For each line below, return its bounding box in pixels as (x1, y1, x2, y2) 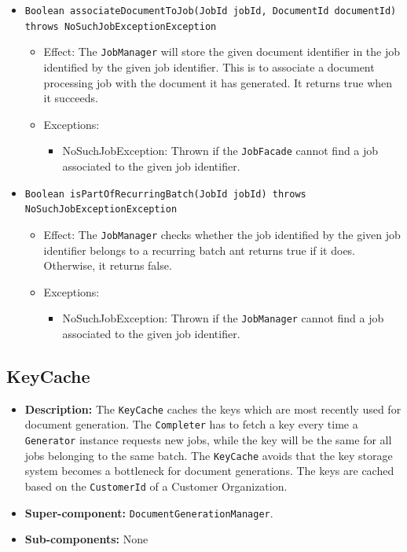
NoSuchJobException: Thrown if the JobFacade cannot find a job (62, 142, 379, 159)
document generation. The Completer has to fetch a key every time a (24, 416, 358, 432)
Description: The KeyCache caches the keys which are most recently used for (24, 400, 401, 417)
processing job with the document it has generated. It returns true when (43, 74, 393, 90)
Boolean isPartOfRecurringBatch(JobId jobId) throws (24, 188, 306, 200)
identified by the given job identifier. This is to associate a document (43, 58, 375, 75)
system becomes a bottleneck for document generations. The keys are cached (24, 462, 394, 479)
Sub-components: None (24, 531, 148, 547)
